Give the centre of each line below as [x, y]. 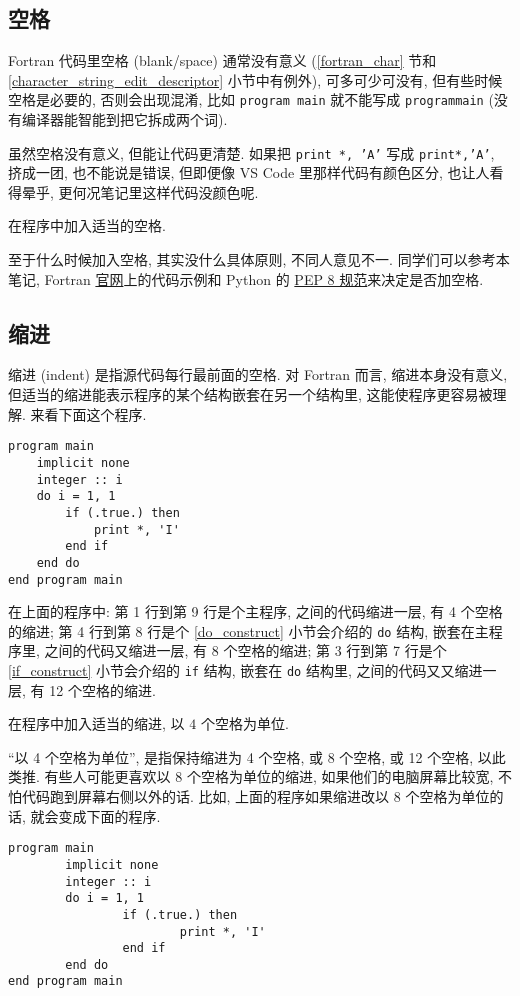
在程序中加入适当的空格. [87, 225]
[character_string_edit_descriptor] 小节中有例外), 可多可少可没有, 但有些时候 [255, 79]
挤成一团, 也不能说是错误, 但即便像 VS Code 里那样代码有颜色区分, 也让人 [249, 172]
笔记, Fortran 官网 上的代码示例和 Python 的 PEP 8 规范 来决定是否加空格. [246, 278]
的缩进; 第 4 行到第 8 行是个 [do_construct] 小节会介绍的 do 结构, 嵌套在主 [248, 630]
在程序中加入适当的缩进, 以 [96, 723]
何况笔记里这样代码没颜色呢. [165, 191]
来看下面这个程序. [88, 413]
